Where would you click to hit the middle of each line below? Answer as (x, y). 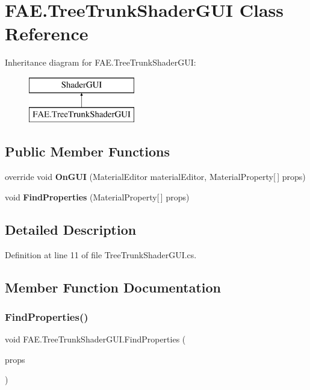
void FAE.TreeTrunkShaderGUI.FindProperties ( (95, 339)
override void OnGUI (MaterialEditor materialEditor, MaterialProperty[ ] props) (155, 177)
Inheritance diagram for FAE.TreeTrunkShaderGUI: (101, 62)
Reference (47, 33)
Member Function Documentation (113, 287)
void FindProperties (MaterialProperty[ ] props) (97, 197)
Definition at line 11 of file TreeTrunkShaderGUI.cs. (101, 254)
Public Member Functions (87, 151)
